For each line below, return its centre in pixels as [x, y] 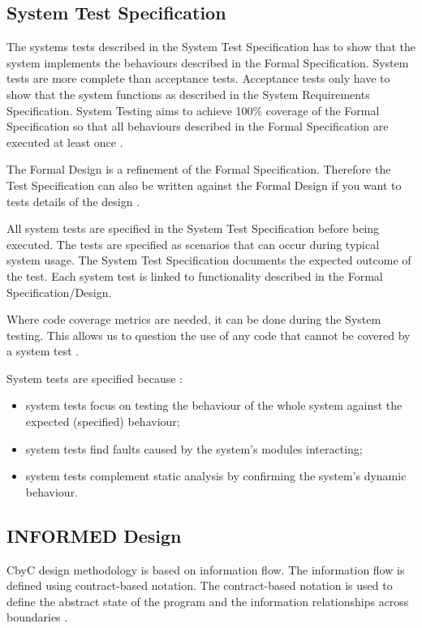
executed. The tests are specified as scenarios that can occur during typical [193, 244]
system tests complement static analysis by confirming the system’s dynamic [216, 476]
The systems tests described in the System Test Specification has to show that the [211, 47]
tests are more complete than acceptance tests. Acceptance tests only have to [198, 78]
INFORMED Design [94, 535]
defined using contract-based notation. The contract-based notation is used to [200, 585]
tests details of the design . [73, 201]
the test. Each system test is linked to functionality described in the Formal [195, 275]
